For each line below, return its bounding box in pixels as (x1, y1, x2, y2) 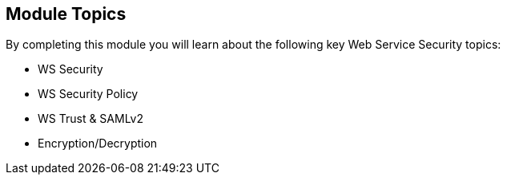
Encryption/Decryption (38, 136, 158, 151)
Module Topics (6, 4, 127, 24)
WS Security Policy (38, 87, 139, 101)
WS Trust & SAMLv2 (38, 112, 144, 126)
